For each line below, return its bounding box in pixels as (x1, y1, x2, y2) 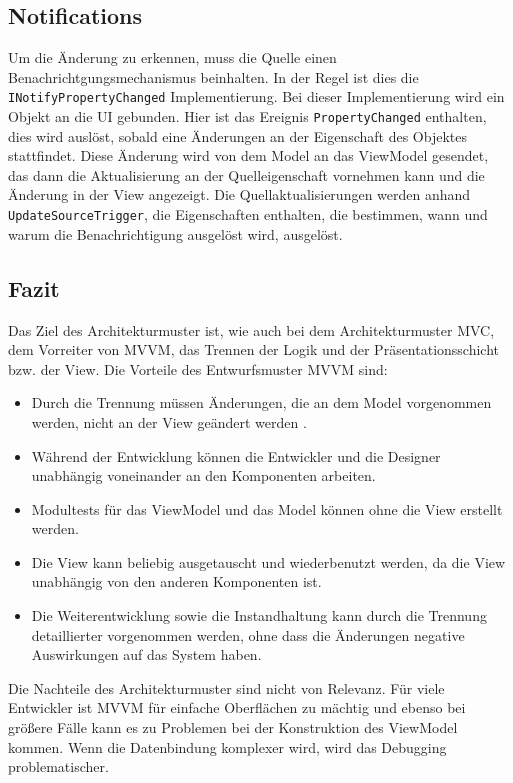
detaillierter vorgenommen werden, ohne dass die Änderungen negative (31, 624, 465, 645)
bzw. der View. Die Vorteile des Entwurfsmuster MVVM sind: (8, 358, 388, 379)
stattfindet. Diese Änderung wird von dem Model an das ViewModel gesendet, (8, 145, 489, 166)
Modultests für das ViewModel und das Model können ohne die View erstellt (31, 498, 503, 519)
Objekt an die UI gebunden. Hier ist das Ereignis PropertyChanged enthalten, (8, 106, 487, 127)
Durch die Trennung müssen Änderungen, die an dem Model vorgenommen (31, 392, 492, 413)
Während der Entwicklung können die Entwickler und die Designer (31, 445, 441, 466)
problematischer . (8, 756, 109, 777)
